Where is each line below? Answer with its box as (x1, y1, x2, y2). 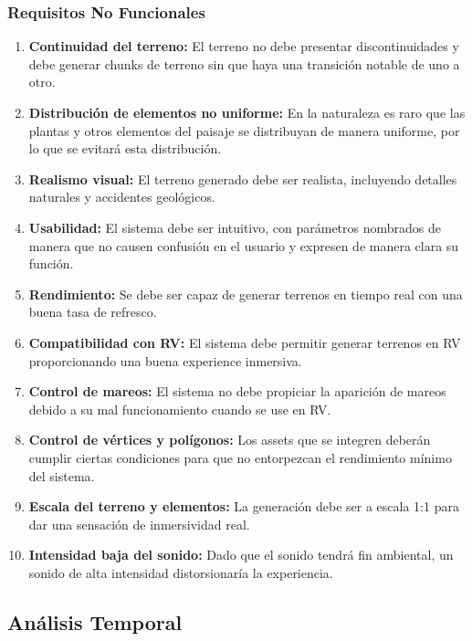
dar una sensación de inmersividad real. (28, 514, 250, 533)
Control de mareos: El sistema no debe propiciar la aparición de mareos (28, 382, 446, 401)
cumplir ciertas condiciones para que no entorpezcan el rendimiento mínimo (28, 447, 452, 467)
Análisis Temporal (7, 607, 183, 636)
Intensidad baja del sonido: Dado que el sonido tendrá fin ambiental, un (28, 545, 454, 564)
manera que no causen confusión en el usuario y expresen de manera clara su (28, 236, 459, 255)
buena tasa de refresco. (28, 302, 157, 321)
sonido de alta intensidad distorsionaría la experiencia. (28, 562, 333, 582)
